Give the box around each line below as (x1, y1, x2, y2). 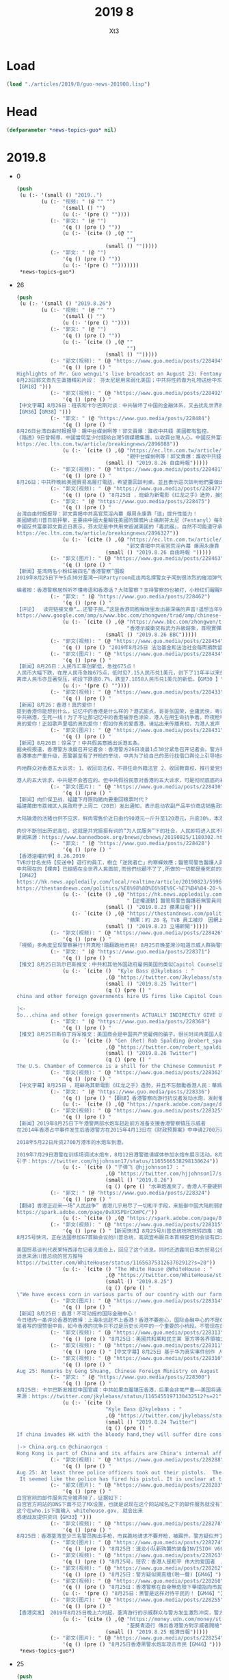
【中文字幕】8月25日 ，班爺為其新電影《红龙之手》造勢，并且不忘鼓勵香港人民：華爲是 (16, 1082, 228, 1088)
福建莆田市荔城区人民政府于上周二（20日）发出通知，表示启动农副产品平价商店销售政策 (16, 803, 226, 809)
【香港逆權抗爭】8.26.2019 (16, 853, 85, 860)
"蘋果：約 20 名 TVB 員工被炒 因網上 (126, 916, 224, 923)
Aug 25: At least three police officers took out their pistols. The (16, 1469, 222, 1476)
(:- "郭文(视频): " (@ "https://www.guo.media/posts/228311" (50, 1342, 224, 1349)
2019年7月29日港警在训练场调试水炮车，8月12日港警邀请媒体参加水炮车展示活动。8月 (16, 1151, 224, 1158)
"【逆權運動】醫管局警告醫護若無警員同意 (126, 897, 227, 905)
